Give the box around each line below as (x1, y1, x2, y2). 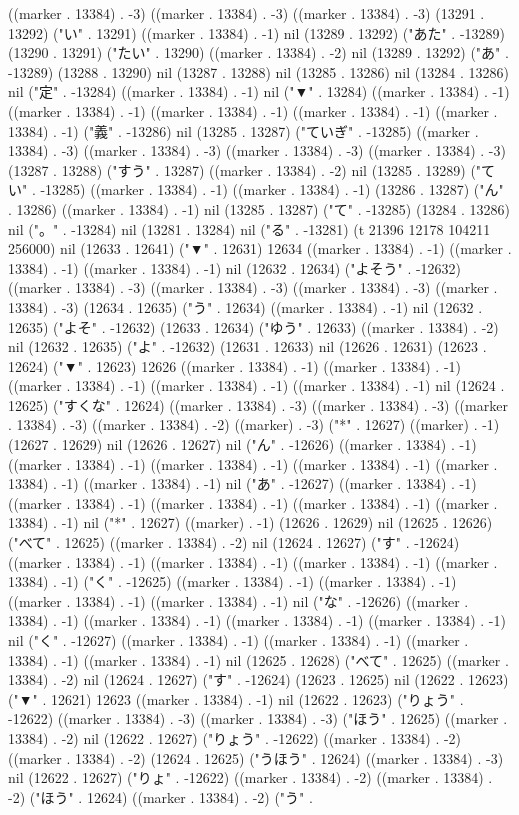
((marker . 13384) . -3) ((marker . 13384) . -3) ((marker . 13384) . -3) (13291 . (8, 3, 485, 23)
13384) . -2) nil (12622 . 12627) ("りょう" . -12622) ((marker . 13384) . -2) (8, 727, 462, 748)
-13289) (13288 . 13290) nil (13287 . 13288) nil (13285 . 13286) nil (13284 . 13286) (8, 61, 509, 82)
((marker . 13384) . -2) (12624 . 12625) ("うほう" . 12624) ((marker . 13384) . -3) (8, 747, 504, 768)
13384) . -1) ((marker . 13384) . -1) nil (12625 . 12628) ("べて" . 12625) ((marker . (8, 649, 509, 670)
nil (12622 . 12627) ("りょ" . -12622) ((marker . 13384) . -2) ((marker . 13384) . (8, 767, 493, 788)
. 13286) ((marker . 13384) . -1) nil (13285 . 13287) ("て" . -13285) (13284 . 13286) (8, 198, 511, 219)
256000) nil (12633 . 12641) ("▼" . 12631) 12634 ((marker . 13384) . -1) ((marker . (8, 238, 512, 259)
